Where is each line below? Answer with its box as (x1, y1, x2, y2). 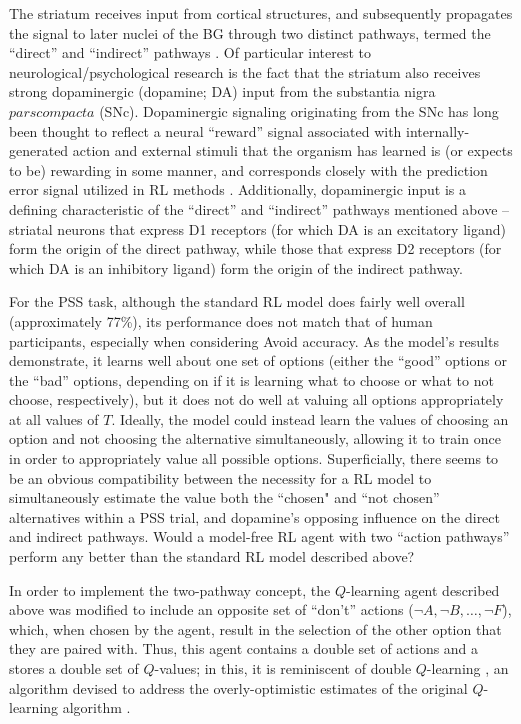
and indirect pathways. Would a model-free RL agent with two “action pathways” (9, 526, 510, 547)
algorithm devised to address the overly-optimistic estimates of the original (9, 677, 468, 698)
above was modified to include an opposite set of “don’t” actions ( (9, 599, 414, 620)
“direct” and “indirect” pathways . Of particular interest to (9, 42, 372, 63)
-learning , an (426, 658, 509, 678)
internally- (406, 120, 470, 141)
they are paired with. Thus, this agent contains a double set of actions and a (9, 638, 479, 659)
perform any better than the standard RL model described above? (9, 546, 415, 567)
